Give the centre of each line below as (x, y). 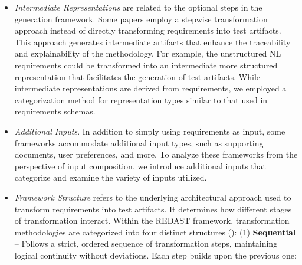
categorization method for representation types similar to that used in (141, 99)
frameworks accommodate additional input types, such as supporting (139, 143)
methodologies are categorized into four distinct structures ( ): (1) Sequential (155, 232)
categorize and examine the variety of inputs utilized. (111, 177)
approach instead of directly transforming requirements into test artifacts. (148, 30)
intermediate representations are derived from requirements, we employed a (150, 88)
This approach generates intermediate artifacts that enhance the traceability (152, 42)
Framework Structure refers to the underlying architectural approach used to (153, 197)
